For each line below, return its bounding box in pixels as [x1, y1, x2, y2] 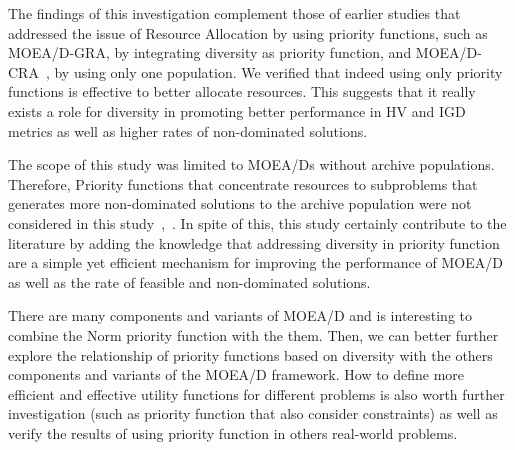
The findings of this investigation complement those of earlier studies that [8, 3, 461, 23]
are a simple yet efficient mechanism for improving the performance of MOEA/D [8, 252, 503, 273]
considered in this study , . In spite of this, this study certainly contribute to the [8, 212, 507, 233]
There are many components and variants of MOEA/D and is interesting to [8, 305, 473, 326]
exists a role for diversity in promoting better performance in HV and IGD [8, 100, 466, 121]
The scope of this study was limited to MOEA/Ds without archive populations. [8, 154, 495, 175]
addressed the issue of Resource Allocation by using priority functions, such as [8, 22, 488, 43]
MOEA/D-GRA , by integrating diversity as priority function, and [8, 42, 412, 63]
